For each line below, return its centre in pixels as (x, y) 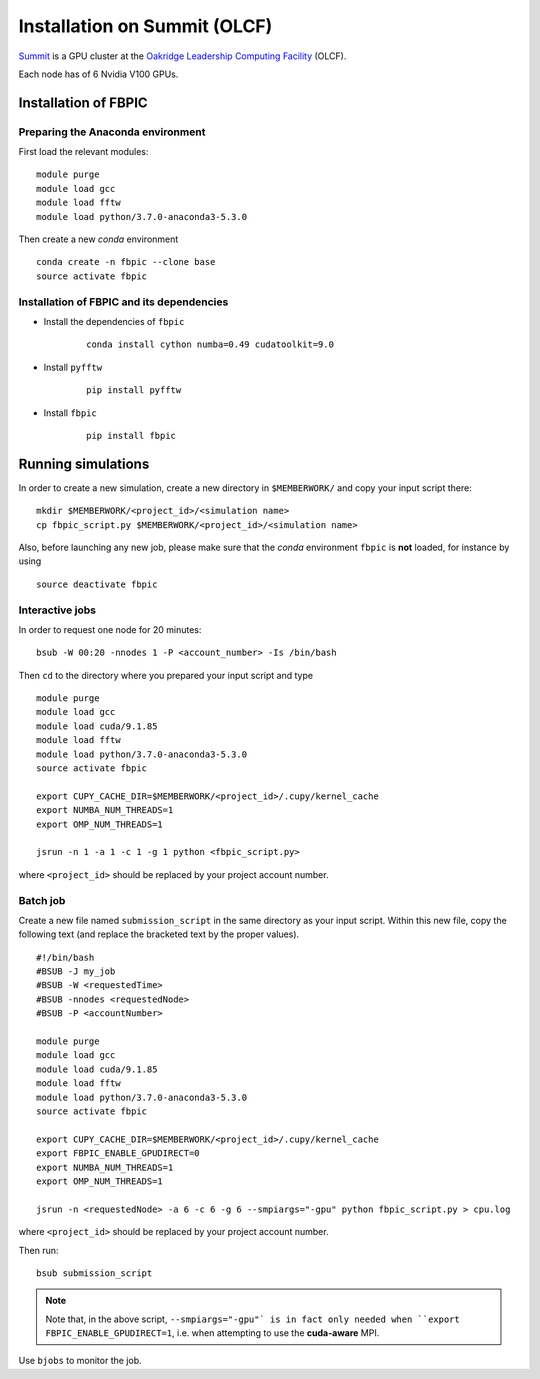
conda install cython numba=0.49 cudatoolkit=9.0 (210, 344)
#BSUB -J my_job (76, 971)
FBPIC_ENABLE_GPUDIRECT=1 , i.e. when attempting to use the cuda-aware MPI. (212, 1333)
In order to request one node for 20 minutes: (110, 629)
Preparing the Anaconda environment (112, 132)
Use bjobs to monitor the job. (80, 1361)
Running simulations (84, 463)
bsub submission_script (94, 1273)
